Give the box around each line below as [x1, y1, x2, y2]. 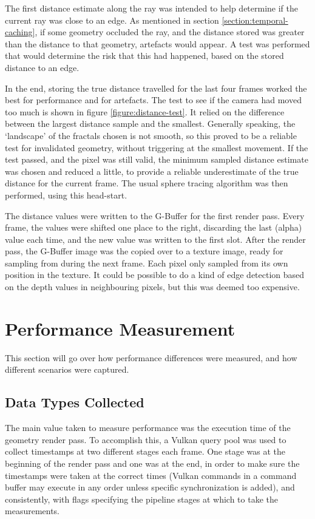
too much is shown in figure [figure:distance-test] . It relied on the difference [5, 105, 285, 118]
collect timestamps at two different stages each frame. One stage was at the [5, 445, 286, 458]
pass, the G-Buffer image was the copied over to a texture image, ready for [5, 245, 283, 257]
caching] [5, 25, 35, 38]
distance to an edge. [5, 61, 80, 73]
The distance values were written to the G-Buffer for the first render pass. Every [5, 209, 305, 222]
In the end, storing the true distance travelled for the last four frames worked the [5, 81, 307, 94]
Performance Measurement [5, 316, 235, 341]
